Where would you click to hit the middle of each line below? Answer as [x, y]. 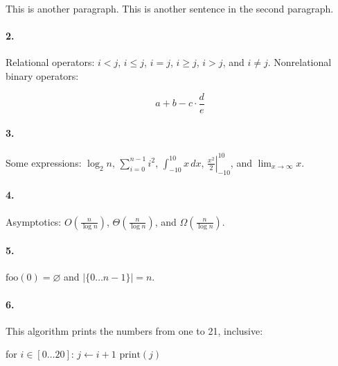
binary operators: [42, 75]
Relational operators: [50, 62]
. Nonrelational [300, 62]
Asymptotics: [34, 221]
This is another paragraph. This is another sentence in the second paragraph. [170, 8]
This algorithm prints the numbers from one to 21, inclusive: [134, 330]
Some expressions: [44, 162]
